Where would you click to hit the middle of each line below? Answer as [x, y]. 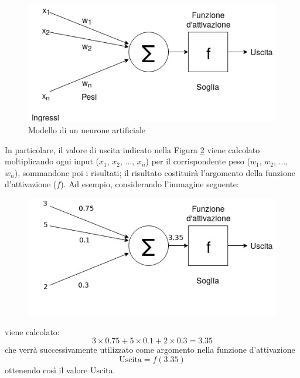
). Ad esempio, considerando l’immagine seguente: [150, 184]
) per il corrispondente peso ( [198, 161]
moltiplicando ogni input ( [52, 161]
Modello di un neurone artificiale [87, 129]
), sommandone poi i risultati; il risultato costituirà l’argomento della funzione [155, 172]
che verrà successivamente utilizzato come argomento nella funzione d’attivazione [150, 350]
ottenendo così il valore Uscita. [60, 370]
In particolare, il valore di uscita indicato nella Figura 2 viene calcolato [132, 149]
